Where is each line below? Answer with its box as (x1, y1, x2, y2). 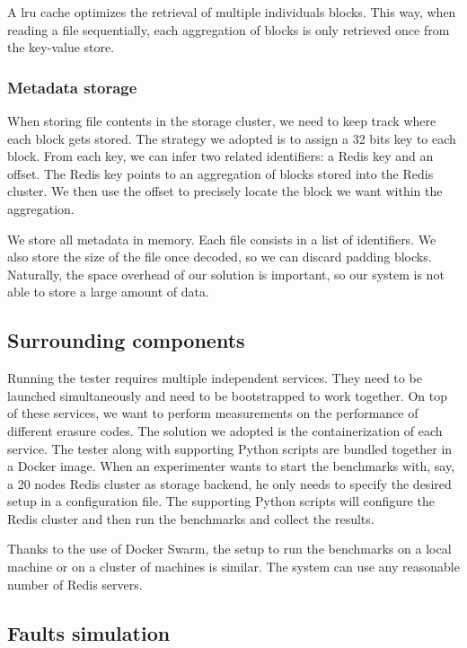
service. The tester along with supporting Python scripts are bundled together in (7, 439, 453, 457)
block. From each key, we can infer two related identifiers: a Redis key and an (7, 146, 434, 165)
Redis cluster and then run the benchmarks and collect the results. (7, 509, 374, 528)
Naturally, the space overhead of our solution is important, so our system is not (7, 264, 445, 283)
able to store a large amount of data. (7, 282, 209, 301)
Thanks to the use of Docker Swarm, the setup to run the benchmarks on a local (7, 539, 452, 558)
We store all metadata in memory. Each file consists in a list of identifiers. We (7, 229, 436, 248)
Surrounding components (7, 326, 245, 354)
